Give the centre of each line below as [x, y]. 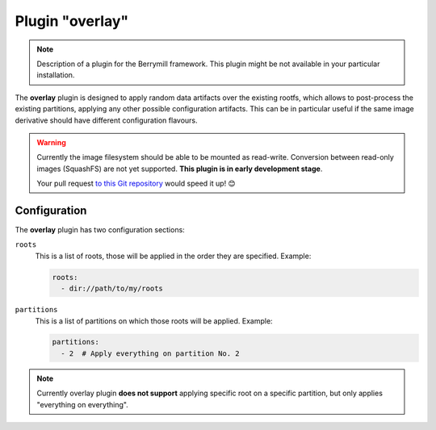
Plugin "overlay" [72, 21]
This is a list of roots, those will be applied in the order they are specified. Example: [173, 256]
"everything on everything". [82, 404]
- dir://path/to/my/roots [112, 289]
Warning [51, 142]
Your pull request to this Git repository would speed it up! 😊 [136, 184]
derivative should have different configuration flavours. [106, 120]
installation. [56, 75]
